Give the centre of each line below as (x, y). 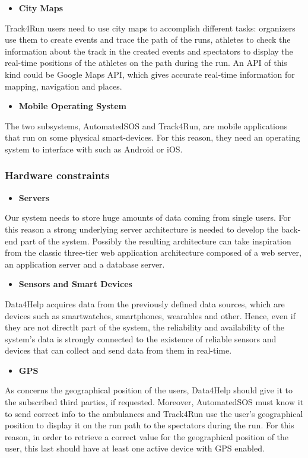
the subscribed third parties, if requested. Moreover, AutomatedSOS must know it (154, 402)
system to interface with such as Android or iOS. (94, 149)
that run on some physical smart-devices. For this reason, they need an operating (153, 137)
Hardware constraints (57, 175)
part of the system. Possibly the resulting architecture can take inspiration (156, 241)
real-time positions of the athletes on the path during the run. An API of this (146, 63)
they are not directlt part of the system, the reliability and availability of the (145, 327)
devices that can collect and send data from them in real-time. (118, 350)
